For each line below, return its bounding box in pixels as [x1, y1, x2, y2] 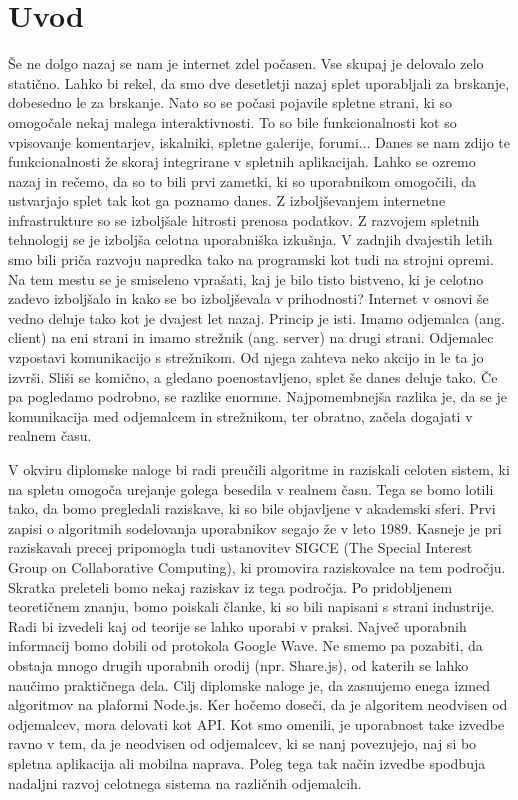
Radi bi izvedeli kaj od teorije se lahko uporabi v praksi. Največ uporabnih [8, 615, 467, 636]
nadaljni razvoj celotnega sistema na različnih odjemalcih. [8, 772, 362, 793]
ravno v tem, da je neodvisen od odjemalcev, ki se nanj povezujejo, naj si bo [8, 733, 477, 754]
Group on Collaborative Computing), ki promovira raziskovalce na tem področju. [8, 556, 506, 577]
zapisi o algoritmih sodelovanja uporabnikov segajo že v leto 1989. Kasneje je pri [8, 517, 502, 538]
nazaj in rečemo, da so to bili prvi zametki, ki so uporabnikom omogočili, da [8, 170, 477, 191]
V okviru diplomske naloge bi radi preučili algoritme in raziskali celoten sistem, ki [8, 459, 510, 479]
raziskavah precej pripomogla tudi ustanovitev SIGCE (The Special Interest [8, 537, 473, 558]
